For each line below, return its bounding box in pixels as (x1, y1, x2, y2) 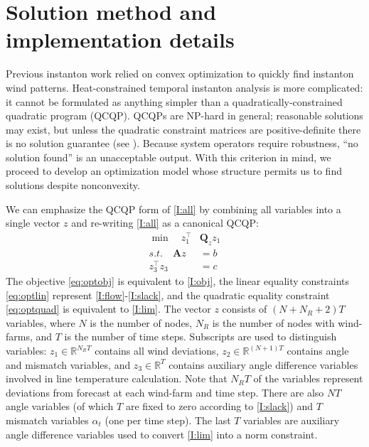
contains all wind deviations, (95, 343, 219, 358)
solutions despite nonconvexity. (6, 178, 140, 193)
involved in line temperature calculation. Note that (6, 371, 228, 386)
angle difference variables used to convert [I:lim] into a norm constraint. (6, 426, 318, 441)
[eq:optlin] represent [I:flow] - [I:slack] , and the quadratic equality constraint (6, 287, 330, 302)
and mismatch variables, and (6, 357, 131, 372)
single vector (6, 215, 60, 230)
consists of (222, 301, 267, 316)
